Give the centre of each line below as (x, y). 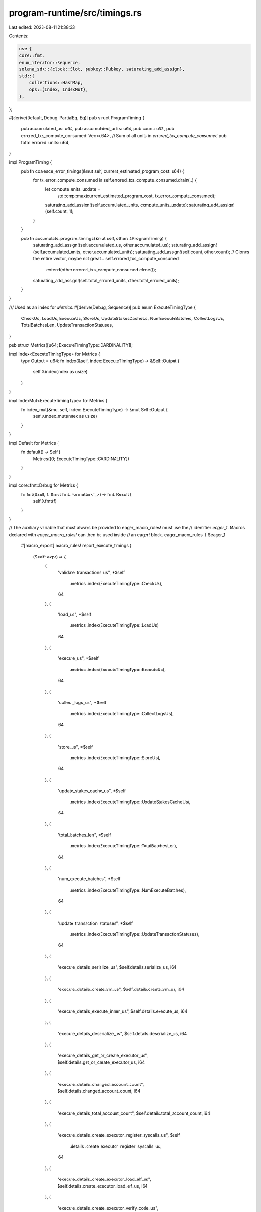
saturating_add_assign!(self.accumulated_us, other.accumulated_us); (101, 245)
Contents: (19, 36)
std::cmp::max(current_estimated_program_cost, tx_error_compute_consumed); (137, 196)
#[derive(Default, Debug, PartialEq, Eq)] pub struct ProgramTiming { (77, 118)
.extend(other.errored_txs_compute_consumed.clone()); (101, 270)
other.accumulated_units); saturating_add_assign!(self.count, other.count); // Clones (166, 252)
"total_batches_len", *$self (84, 835)
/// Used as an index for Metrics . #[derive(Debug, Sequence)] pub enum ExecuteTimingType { (102, 307)
